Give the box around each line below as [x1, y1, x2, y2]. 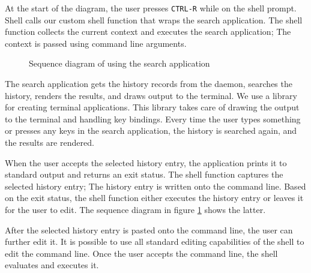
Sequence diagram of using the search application [29, 57, 210, 70]
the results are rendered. [5, 136, 94, 148]
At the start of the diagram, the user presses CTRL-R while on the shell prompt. [5, 2, 297, 14]
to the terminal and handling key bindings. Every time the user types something [5, 112, 301, 125]
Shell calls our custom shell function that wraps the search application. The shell [5, 13, 303, 26]
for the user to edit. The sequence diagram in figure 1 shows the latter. [5, 203, 266, 215]
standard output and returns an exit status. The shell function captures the [5, 168, 283, 181]
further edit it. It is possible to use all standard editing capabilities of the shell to [5, 235, 304, 248]
